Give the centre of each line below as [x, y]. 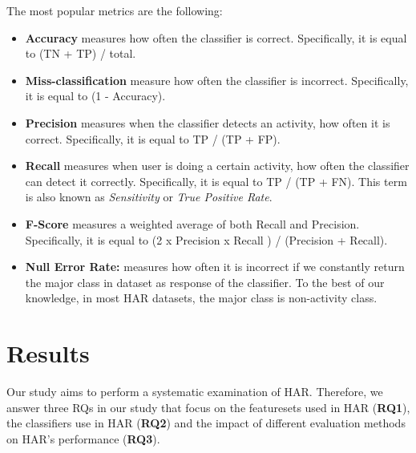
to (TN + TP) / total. [81, 53]
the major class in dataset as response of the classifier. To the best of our [205, 282]
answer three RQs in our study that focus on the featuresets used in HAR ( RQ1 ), [208, 407]
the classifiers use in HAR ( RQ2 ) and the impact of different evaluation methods [206, 423]
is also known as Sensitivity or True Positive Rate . [149, 197]
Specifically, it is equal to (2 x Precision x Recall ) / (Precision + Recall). [206, 239]
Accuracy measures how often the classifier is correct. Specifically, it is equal [216, 37]
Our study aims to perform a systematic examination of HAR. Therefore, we [195, 392]
